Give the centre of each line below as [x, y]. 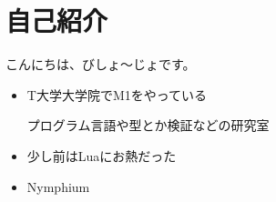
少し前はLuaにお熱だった [102, 155]
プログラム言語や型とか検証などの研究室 [148, 125]
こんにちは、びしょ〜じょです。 [101, 64]
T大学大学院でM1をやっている [117, 94]
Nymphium [58, 186]
